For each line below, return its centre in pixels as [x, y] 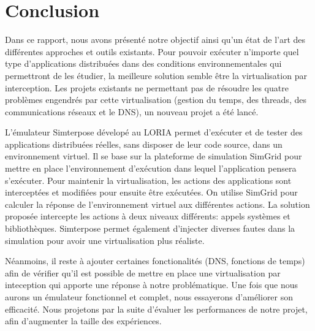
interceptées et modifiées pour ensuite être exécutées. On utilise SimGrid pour [151, 192]
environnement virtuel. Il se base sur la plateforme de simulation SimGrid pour [154, 156]
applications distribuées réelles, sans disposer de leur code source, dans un [144, 144]
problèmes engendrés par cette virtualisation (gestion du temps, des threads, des [156, 100]
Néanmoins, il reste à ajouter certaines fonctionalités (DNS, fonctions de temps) [155, 261]
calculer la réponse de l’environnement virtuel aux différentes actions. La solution [157, 204]
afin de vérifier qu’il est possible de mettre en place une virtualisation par [143, 272]
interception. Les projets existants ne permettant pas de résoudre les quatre [147, 87]
